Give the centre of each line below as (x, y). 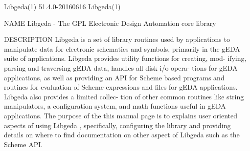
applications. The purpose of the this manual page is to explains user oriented (121, 115)
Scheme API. (23, 144)
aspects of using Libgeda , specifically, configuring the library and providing (117, 125)
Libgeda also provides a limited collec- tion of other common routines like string (124, 96)
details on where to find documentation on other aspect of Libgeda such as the (122, 135)
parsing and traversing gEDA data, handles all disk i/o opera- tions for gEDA (121, 67)
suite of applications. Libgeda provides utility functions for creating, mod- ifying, (125, 58)
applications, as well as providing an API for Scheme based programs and (114, 77)
